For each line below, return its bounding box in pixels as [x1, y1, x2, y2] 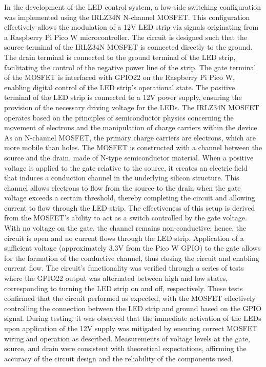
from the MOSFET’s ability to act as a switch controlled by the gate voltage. [4, 212, 247, 223]
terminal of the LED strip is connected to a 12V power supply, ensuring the [4, 92, 242, 103]
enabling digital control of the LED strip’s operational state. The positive [4, 81, 235, 92]
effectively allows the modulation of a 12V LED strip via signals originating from [4, 22, 259, 32]
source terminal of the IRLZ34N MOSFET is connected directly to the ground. [4, 42, 253, 52]
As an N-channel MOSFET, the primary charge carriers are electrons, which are [4, 132, 256, 142]
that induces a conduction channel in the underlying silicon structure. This [4, 172, 239, 183]
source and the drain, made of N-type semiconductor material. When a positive [4, 152, 254, 162]
